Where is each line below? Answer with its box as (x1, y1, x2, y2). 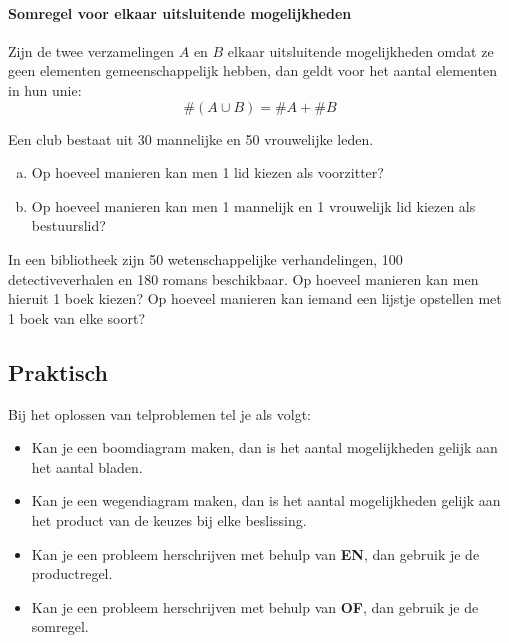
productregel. (31, 563, 113, 584)
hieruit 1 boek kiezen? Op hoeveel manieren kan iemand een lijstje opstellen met (8, 288, 502, 309)
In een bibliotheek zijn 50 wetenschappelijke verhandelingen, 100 (8, 248, 403, 269)
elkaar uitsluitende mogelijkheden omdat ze (227, 40, 494, 61)
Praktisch (8, 356, 109, 387)
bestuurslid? (31, 215, 106, 236)
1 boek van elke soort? (8, 307, 145, 328)
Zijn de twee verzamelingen (8, 40, 175, 61)
